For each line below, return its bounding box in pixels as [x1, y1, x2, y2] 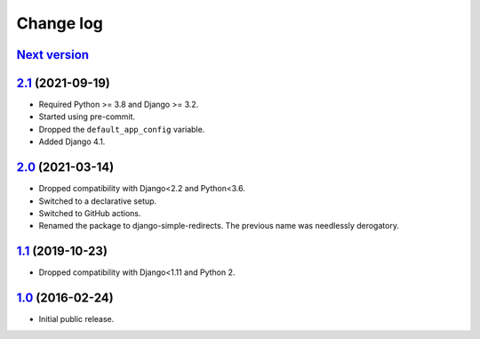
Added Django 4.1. [38, 136, 106, 147]
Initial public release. [38, 314, 115, 325]
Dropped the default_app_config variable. [38, 124, 205, 134]
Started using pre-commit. [38, 111, 136, 122]
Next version [16, 47, 89, 62]
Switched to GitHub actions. [38, 207, 141, 218]
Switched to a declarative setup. [38, 196, 157, 206]
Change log [16, 13, 104, 33]
